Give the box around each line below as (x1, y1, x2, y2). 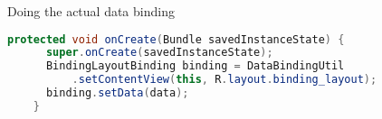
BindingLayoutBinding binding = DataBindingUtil (45, 59, 345, 73)
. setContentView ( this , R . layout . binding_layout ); (72, 73, 377, 87)
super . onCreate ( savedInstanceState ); (45, 46, 273, 59)
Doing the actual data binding (7, 2, 175, 20)
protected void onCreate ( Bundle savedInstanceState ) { (7, 32, 345, 46)
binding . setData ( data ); (45, 87, 189, 100)
